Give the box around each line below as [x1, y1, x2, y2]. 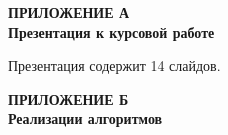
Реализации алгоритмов [8, 108, 163, 129]
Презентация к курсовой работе [8, 21, 215, 42]
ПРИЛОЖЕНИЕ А [8, 2, 130, 22]
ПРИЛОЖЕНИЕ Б [8, 88, 129, 109]
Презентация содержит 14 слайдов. [8, 55, 221, 76]
